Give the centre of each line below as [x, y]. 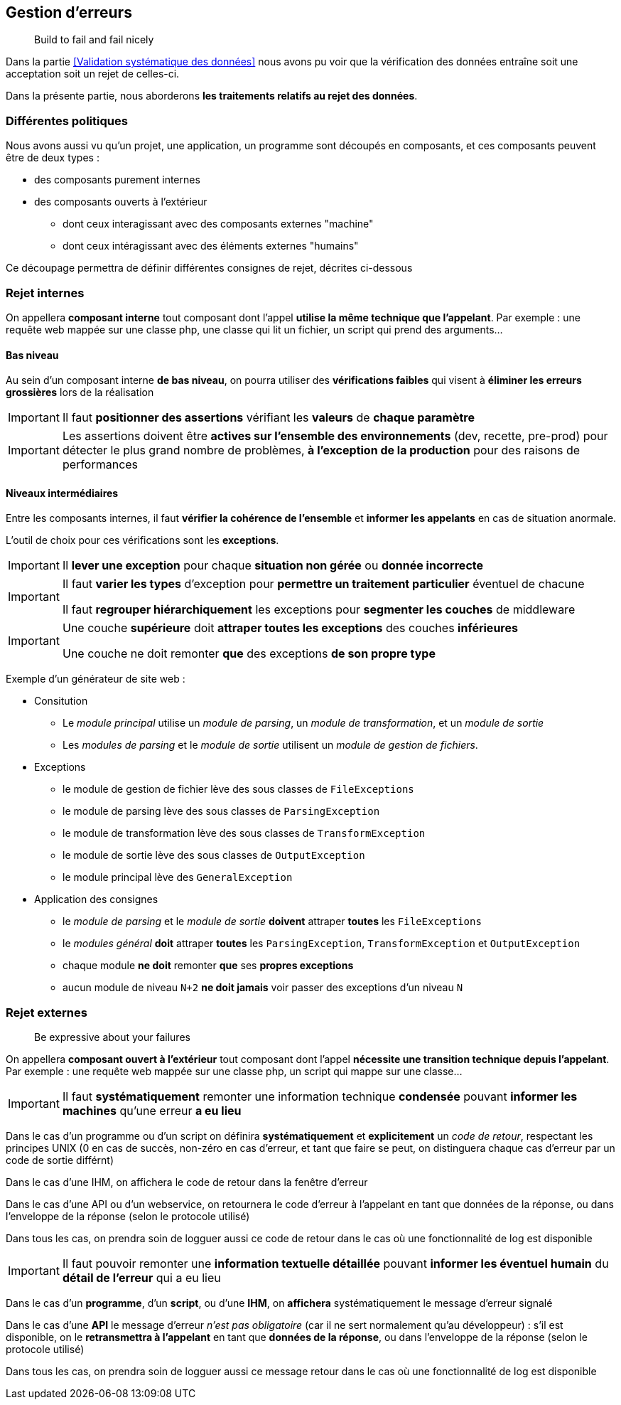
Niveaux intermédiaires [62, 493]
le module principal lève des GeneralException [178, 877]
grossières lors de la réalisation [80, 392]
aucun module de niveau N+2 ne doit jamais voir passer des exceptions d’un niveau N [263, 988]
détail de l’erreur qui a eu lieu [141, 1278]
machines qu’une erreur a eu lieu [152, 1111]
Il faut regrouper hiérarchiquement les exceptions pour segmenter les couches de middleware [319, 610]
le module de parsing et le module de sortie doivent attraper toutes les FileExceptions [272, 921]
